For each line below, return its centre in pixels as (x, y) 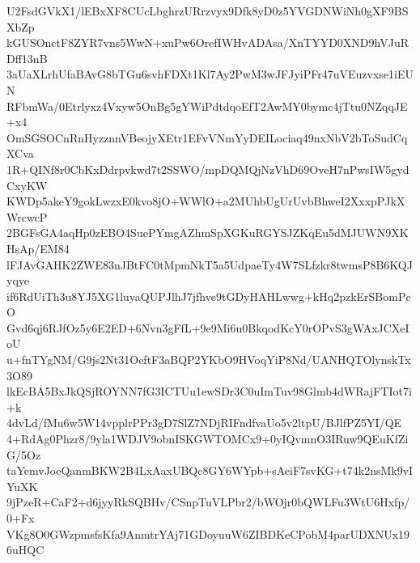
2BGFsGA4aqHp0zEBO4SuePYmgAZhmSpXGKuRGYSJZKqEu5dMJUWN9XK (208, 233)
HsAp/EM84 (38, 248)
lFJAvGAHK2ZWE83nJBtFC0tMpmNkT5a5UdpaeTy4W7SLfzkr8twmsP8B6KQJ (210, 264)
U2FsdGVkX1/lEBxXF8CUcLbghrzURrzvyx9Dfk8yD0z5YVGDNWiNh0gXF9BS (208, 11)
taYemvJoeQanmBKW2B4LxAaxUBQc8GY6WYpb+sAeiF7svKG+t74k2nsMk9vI (210, 470)
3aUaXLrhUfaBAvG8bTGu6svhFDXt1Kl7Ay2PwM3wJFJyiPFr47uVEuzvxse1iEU (210, 74)
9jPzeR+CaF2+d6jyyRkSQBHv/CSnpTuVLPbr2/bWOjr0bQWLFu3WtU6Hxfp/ (208, 502)
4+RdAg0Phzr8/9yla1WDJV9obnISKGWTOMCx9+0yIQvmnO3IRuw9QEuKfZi (208, 439)
